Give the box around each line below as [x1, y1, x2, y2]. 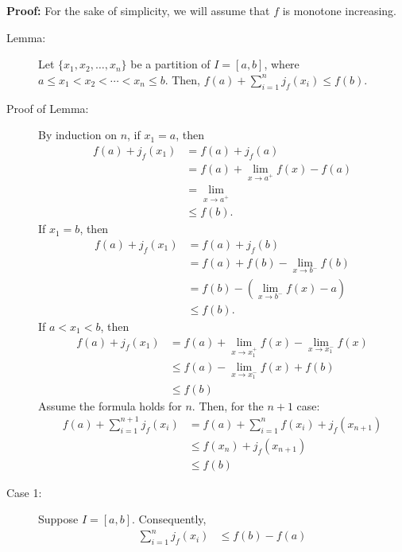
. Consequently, [132, 511, 207, 527]
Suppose [38, 511, 79, 527]
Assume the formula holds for [38, 397, 182, 414]
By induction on [38, 126, 117, 143]
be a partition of [130, 56, 211, 72]
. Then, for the [191, 397, 264, 414]
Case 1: [6, 484, 42, 500]
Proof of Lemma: [6, 99, 89, 116]
